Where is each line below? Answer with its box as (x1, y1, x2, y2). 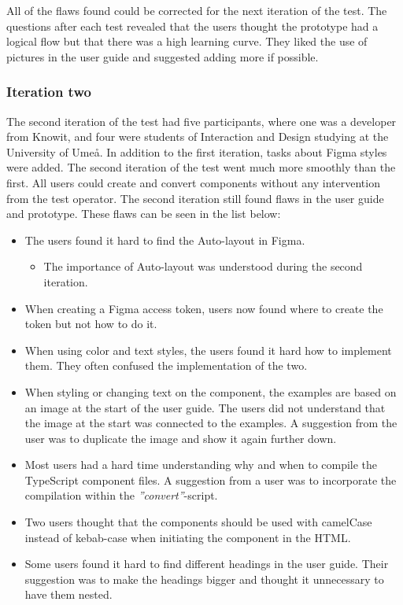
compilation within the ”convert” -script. (24, 487, 218, 504)
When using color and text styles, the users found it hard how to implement (24, 341, 392, 358)
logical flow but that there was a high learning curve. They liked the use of (6, 33, 368, 50)
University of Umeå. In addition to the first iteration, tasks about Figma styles (6, 143, 387, 160)
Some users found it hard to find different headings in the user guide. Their (24, 555, 389, 572)
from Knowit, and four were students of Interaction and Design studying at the (6, 128, 389, 145)
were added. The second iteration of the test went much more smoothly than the (6, 159, 396, 175)
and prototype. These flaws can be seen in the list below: (6, 205, 281, 222)
